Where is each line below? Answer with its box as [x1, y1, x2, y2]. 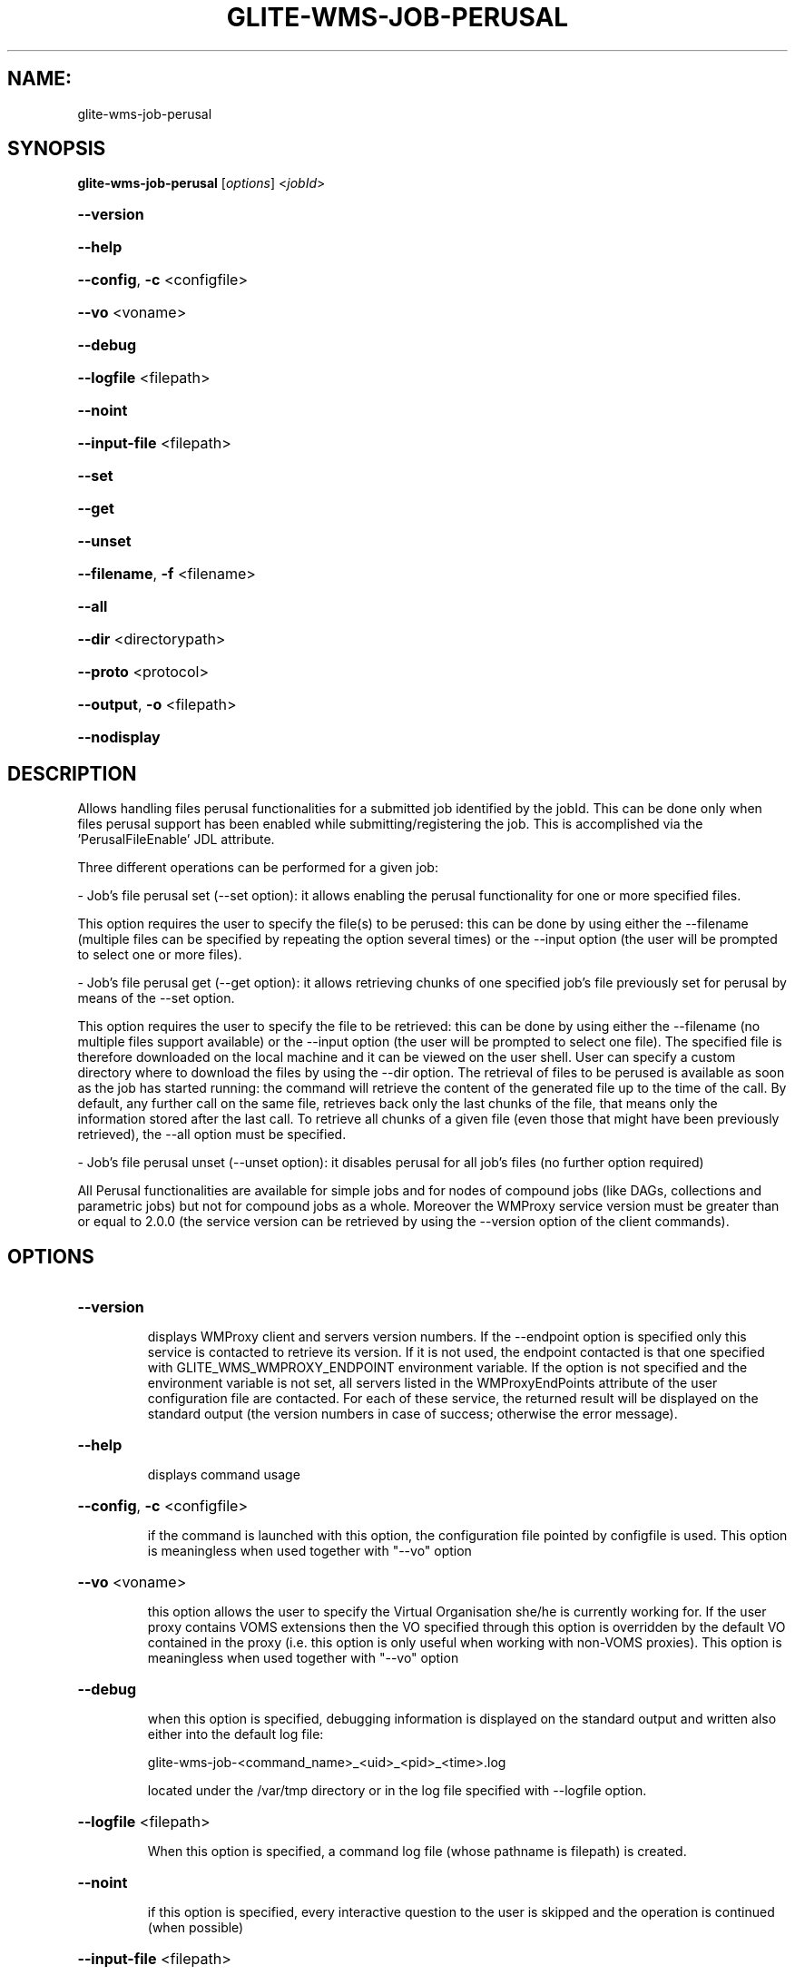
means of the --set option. [77, 990, 235, 1007]
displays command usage [147, 1467, 300, 1483]
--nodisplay [77, 728, 161, 747]
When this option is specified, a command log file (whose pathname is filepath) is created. [147, 1843, 687, 1860]
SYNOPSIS [7, 137, 106, 161]
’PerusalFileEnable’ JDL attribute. [77, 831, 275, 848]
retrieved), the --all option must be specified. [77, 1126, 347, 1143]
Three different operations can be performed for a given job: [77, 860, 438, 876]
